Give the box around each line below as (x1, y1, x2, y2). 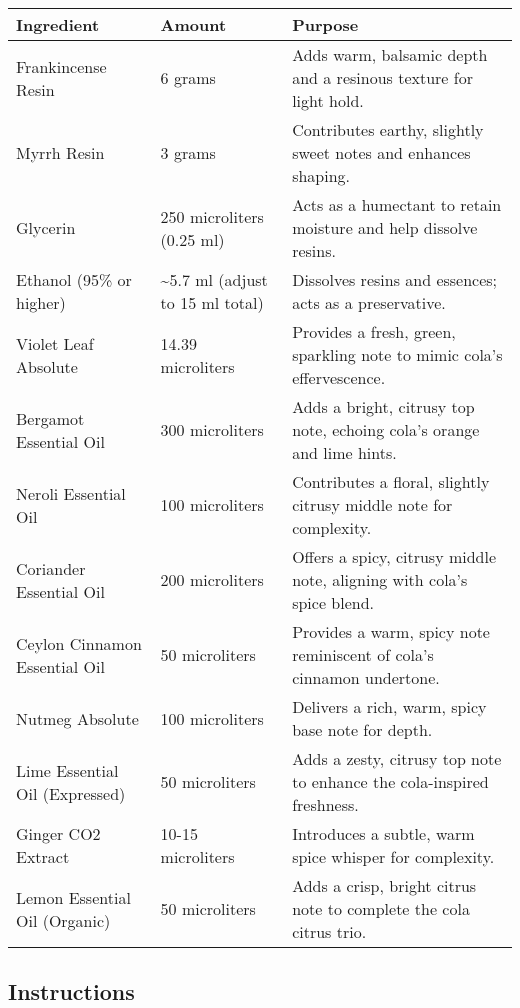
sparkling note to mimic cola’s (292, 343, 503, 366)
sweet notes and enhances (292, 141, 471, 164)
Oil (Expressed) (16, 781, 126, 805)
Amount (160, 13, 227, 36)
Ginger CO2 (16, 822, 101, 845)
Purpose (292, 13, 359, 36)
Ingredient (16, 13, 100, 36)
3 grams (160, 141, 216, 164)
